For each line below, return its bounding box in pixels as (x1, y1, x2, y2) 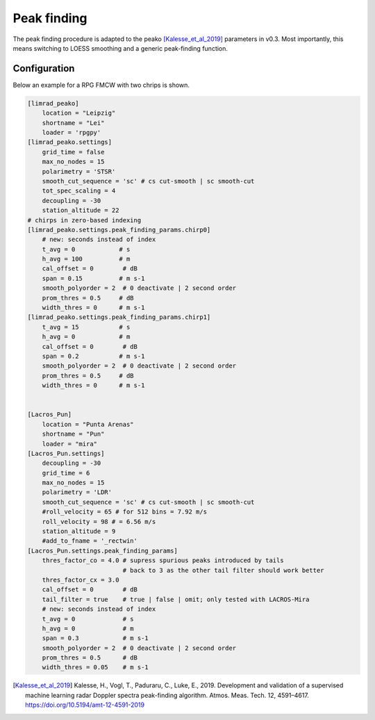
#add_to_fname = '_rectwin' (42, 537, 138, 545)
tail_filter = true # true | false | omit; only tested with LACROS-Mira (42, 595, 310, 603)
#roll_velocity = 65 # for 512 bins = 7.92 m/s (42, 508, 208, 516)
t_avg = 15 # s (42, 323, 131, 331)
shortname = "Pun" (42, 430, 105, 438)
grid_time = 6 (42, 469, 90, 477)
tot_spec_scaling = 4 (42, 187, 116, 195)
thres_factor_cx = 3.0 (42, 575, 119, 584)
